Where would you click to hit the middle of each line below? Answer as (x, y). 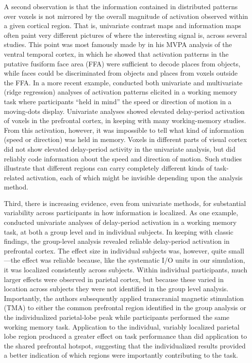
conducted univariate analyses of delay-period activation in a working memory (120, 222)
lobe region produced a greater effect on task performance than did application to (126, 336)
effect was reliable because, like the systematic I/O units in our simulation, (134, 260)
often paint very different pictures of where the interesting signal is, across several (126, 35)
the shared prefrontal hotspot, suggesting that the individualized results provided (125, 345)
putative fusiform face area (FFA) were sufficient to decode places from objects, (122, 63)
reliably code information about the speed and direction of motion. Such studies (123, 158)
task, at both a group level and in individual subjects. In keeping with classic (119, 231)
